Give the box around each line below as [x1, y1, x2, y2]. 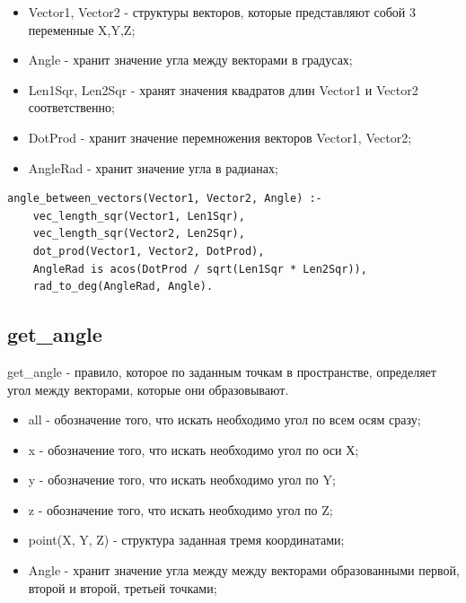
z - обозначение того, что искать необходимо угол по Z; [28, 500, 333, 519]
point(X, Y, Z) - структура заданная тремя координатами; [28, 530, 345, 549]
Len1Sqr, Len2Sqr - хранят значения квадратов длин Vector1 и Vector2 [28, 80, 418, 99]
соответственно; [28, 98, 115, 117]
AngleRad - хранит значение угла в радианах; [28, 158, 278, 177]
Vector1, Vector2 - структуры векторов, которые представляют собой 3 [28, 3, 417, 21]
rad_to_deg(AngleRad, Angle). [32, 280, 214, 293]
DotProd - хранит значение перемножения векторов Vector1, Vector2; [28, 127, 412, 146]
